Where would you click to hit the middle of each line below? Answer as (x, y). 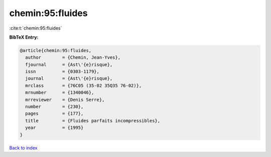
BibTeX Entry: (24, 37)
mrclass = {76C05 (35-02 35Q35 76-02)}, (84, 86)
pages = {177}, (54, 114)
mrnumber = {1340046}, (60, 93)
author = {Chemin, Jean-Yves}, (73, 57)
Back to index (23, 147)
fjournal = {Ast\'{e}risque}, (69, 64)
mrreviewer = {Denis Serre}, (65, 100)
